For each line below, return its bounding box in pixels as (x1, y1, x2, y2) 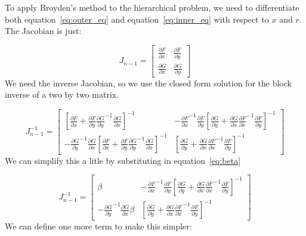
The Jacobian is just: (5, 24, 82, 37)
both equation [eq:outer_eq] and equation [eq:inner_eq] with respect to (5, 13, 269, 25)
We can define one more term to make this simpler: (5, 220, 192, 232)
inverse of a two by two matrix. (5, 88, 119, 101)
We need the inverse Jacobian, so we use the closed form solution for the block (5, 76, 292, 89)
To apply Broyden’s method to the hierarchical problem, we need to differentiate (5, 1, 299, 13)
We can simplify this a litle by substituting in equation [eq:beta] (5, 154, 241, 166)
